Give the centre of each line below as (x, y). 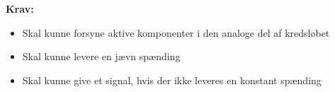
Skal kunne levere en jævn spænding (101, 56)
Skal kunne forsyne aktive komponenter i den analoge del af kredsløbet (176, 32)
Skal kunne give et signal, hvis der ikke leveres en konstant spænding (172, 80)
